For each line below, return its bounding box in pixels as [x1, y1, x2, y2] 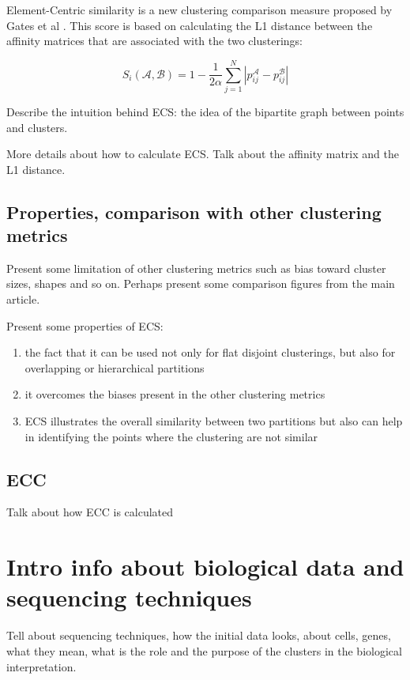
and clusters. [6, 119, 68, 135]
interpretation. [6, 658, 77, 674]
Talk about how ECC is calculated [6, 504, 174, 520]
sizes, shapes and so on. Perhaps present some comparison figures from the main [6, 275, 395, 292]
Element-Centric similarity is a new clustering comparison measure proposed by [6, 2, 393, 17]
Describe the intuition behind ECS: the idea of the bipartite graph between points [6, 103, 404, 119]
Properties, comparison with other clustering [6, 199, 382, 224]
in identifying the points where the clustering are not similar [24, 428, 318, 444]
